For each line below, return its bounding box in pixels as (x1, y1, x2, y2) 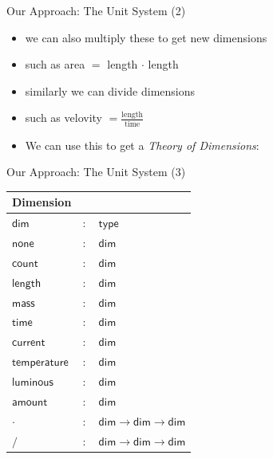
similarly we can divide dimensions (25, 82, 196, 99)
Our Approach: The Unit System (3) (6, 163, 186, 180)
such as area (25, 56, 85, 73)
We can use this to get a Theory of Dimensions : (25, 136, 259, 153)
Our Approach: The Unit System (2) (6, 2, 186, 18)
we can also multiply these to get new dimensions (25, 29, 267, 45)
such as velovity (25, 109, 102, 126)
